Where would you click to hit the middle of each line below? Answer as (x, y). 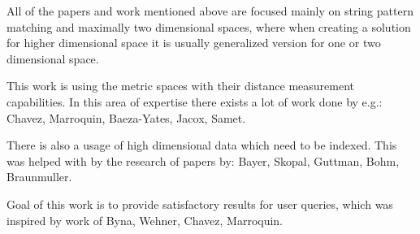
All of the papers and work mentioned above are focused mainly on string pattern (210, 11)
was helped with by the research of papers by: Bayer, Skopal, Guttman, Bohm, (203, 160)
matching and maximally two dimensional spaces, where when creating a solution (209, 26)
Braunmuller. (39, 177)
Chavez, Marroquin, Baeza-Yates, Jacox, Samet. (126, 117)
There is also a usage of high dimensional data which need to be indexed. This (202, 145)
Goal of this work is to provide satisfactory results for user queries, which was (200, 204)
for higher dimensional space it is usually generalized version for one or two (194, 43)
